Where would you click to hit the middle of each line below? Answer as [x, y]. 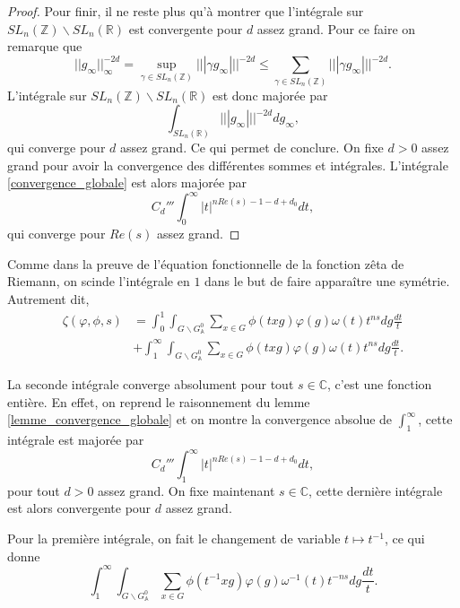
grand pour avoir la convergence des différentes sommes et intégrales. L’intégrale [228, 165]
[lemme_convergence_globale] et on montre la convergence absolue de [200, 419]
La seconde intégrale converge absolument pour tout [151, 383]
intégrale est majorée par [76, 439]
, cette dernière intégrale [376, 490]
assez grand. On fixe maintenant [187, 490]
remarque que [45, 46]
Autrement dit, [48, 298]
